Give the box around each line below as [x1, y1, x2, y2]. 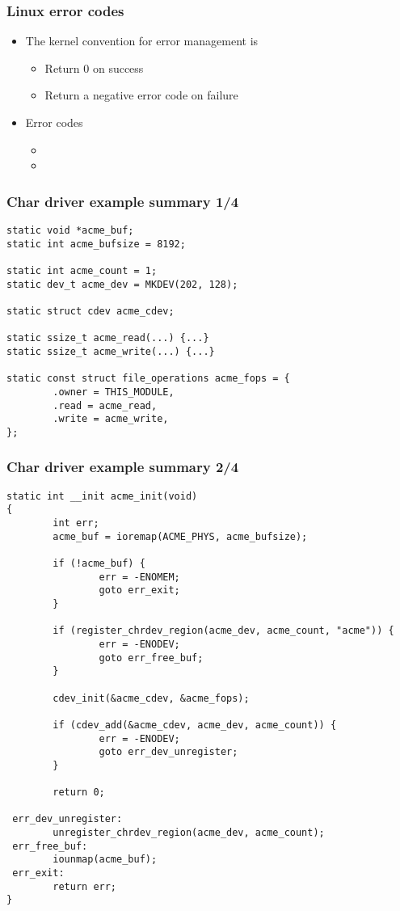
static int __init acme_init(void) [6, 490, 198, 502]
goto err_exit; [99, 584, 180, 597]
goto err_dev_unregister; [99, 746, 238, 758]
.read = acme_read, [53, 399, 158, 411]
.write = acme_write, [53, 413, 169, 425]
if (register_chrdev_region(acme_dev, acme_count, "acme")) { [53, 625, 394, 637]
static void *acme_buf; [6, 225, 134, 236]
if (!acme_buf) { [53, 558, 145, 569]
